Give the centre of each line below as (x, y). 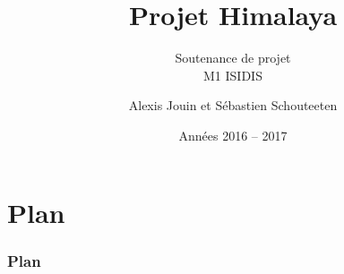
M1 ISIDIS (233, 75)
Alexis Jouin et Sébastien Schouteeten (233, 105)
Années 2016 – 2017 (233, 135)
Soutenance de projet (233, 58)
